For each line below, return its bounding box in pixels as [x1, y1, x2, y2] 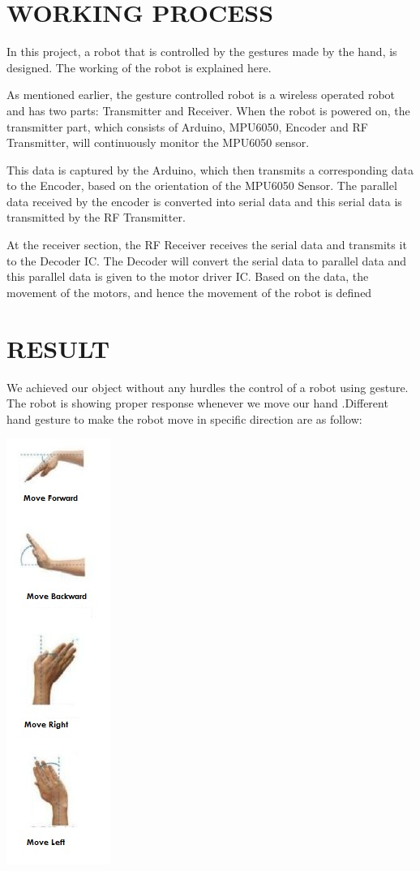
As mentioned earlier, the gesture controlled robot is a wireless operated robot [6, 86, 396, 103]
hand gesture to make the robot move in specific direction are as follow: [6, 410, 362, 427]
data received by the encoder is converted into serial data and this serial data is [6, 192, 402, 209]
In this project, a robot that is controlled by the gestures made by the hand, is [6, 43, 397, 60]
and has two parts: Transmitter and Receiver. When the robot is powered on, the [6, 101, 410, 119]
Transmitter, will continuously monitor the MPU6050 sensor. [6, 134, 310, 151]
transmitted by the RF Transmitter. [6, 209, 186, 226]
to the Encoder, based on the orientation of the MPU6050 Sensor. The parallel [6, 177, 397, 194]
